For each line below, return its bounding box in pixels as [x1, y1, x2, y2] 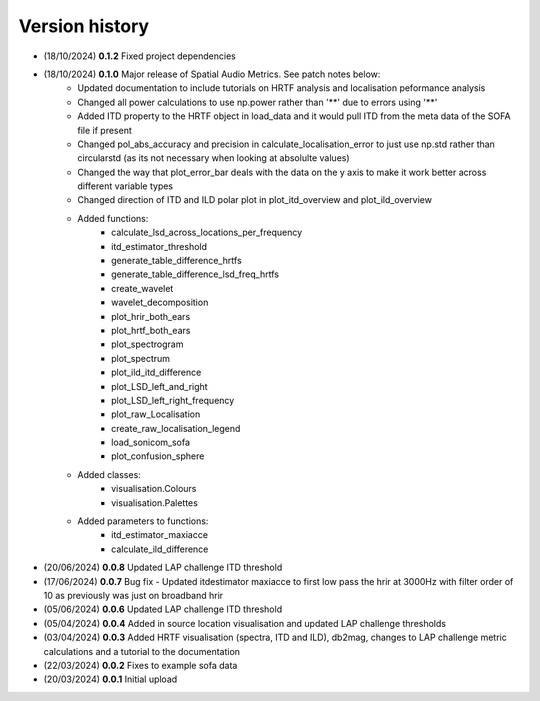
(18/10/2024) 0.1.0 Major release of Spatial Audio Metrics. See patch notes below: [43, 68, 381, 80]
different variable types [77, 180, 174, 192]
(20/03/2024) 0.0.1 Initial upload [43, 673, 178, 685]
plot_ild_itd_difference [111, 366, 202, 379]
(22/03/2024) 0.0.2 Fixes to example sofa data [43, 659, 238, 671]
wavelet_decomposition [111, 296, 209, 309]
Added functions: [77, 212, 149, 224]
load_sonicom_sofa [111, 436, 190, 449]
